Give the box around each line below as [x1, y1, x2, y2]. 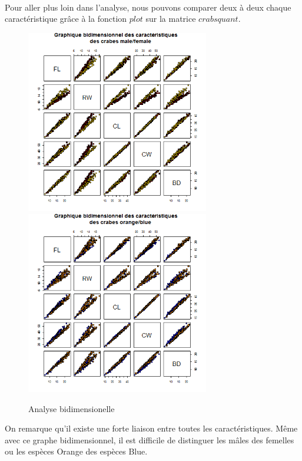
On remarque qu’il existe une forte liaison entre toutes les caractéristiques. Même [5, 422, 298, 434]
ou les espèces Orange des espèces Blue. [5, 445, 148, 457]
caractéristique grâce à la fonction [5, 12, 127, 25]
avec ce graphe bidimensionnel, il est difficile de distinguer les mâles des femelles [5, 433, 294, 446]
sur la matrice [145, 12, 196, 25]
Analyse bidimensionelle [28, 402, 115, 414]
